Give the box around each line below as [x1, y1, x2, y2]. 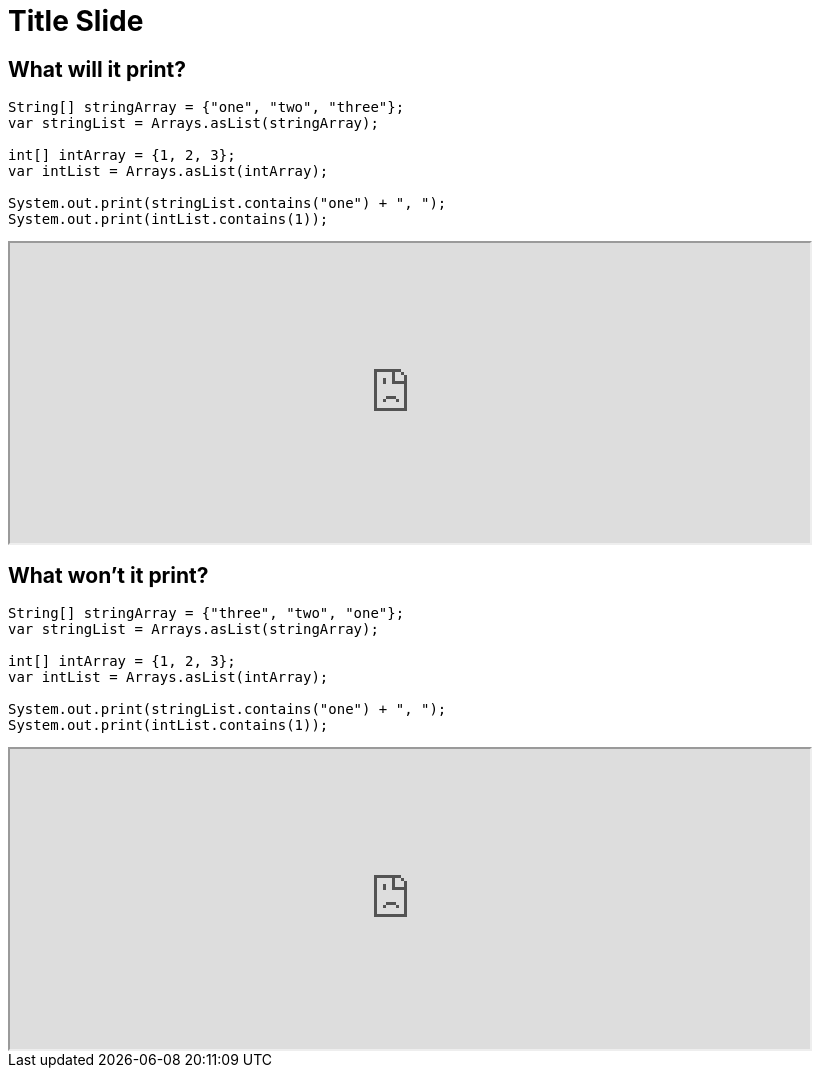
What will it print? [8, 56, 187, 82]
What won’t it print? [8, 562, 209, 588]
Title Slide [8, 4, 144, 38]
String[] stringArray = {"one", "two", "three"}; [8, 99, 405, 116]
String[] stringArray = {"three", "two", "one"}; [8, 605, 405, 622]
